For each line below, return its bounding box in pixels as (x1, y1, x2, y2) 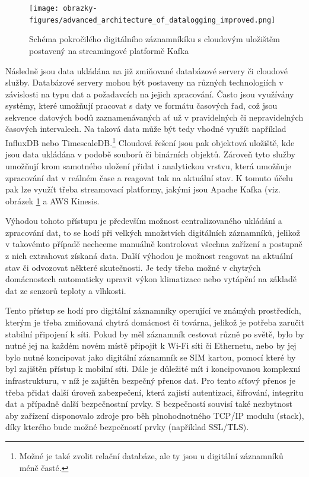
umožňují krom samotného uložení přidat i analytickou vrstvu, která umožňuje (5, 159, 291, 172)
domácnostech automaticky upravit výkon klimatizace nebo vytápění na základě (5, 273, 297, 285)
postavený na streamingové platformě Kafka (29, 44, 189, 56)
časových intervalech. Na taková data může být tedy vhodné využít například (5, 122, 286, 135)
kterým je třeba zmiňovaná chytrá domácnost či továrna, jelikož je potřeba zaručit (5, 316, 304, 328)
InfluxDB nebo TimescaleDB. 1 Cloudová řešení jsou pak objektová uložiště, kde (5, 135, 295, 149)
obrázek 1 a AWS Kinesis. (5, 194, 100, 207)
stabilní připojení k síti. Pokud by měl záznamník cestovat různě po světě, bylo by (5, 327, 304, 340)
